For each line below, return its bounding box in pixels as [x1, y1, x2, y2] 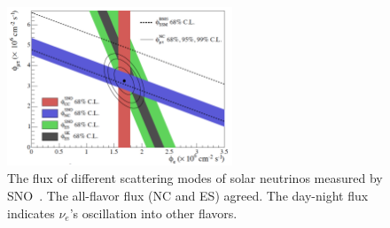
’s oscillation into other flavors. [69, 203, 238, 222]
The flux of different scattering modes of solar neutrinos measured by [7, 169, 383, 187]
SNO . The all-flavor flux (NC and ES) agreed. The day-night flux [7, 186, 369, 205]
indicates [7, 203, 55, 222]
